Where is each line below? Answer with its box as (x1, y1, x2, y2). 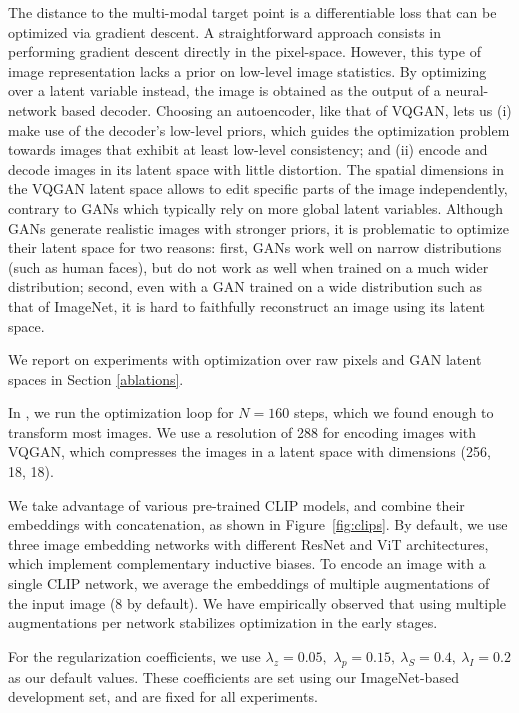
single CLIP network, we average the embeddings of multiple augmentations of (8, 573, 490, 594)
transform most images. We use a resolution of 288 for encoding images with (8, 421, 477, 442)
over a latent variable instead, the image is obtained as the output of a (8, 80, 441, 101)
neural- (445, 80, 489, 101)
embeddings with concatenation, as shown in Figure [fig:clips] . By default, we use (8, 514, 508, 535)
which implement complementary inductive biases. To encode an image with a (8, 553, 486, 574)
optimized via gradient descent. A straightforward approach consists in (8, 21, 442, 42)
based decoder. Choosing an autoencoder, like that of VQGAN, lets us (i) (61, 99, 512, 120)
